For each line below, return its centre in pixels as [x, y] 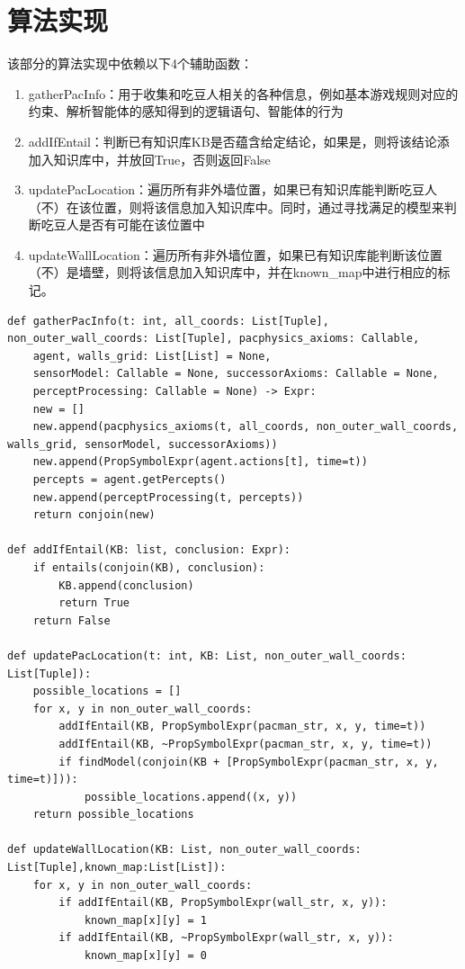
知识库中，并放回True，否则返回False [162, 159]
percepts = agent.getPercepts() [130, 480]
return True [94, 603]
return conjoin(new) [94, 515]
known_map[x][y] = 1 [145, 920]
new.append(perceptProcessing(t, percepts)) [168, 497]
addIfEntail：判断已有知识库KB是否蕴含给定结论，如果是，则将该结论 [232, 141]
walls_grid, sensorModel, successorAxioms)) [143, 444]
